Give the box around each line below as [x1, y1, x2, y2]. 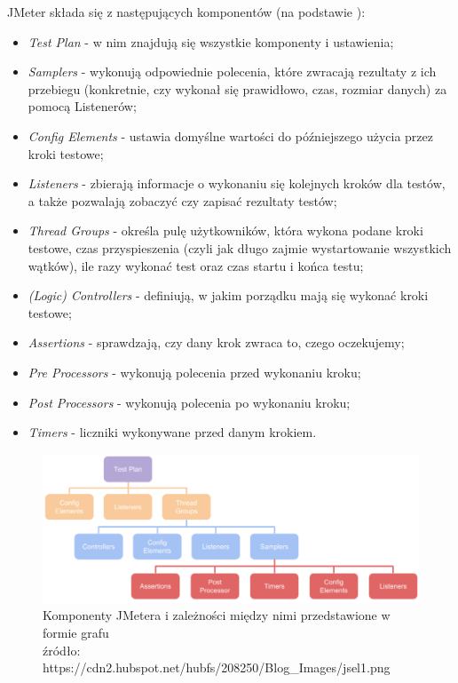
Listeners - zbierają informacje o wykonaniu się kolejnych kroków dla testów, [28, 174, 446, 193]
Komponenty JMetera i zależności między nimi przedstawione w [43, 606, 391, 624]
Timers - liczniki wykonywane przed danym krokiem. [28, 423, 317, 441]
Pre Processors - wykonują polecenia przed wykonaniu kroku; [28, 362, 361, 381]
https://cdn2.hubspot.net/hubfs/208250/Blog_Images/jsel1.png [43, 658, 391, 677]
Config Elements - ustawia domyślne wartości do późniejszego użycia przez [28, 126, 433, 145]
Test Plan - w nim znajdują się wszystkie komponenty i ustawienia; [28, 32, 394, 51]
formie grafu [43, 623, 109, 641]
